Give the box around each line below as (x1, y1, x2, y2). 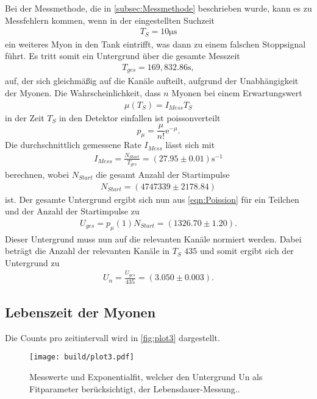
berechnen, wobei (5, 168, 69, 181)
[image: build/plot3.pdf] (29, 353, 134, 362)
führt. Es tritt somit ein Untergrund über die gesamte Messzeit (5, 49, 240, 62)
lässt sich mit (165, 138, 215, 151)
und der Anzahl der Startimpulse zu (5, 205, 140, 217)
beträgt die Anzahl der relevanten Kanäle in (5, 244, 170, 257)
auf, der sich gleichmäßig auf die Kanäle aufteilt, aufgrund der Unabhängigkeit (5, 74, 299, 87)
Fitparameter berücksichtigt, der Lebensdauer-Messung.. (29, 382, 240, 395)
